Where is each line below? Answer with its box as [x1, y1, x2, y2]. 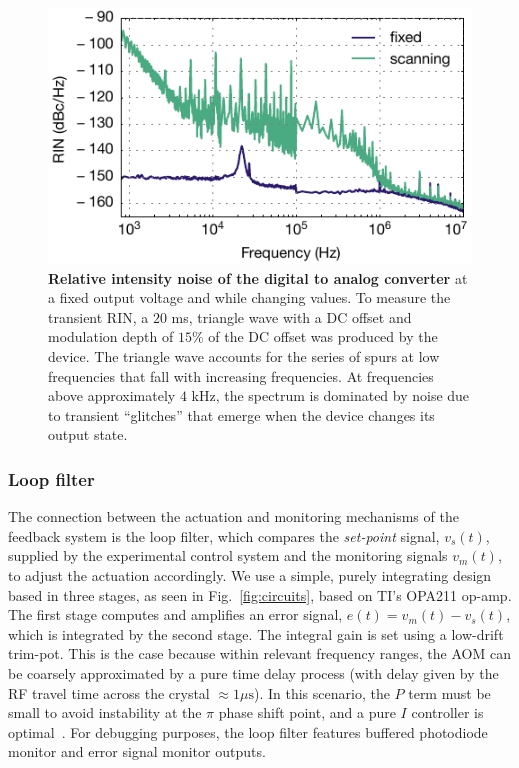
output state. [48, 424, 128, 445]
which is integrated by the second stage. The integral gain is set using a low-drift [8, 623, 504, 644]
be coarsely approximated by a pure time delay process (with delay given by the [8, 662, 499, 683]
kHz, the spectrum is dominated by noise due [191, 385, 470, 406]
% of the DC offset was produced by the [191, 326, 438, 347]
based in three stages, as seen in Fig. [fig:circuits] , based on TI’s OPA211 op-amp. [8, 584, 512, 605]
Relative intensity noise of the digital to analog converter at [48, 267, 468, 288]
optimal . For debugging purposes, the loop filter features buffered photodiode [8, 721, 488, 742]
